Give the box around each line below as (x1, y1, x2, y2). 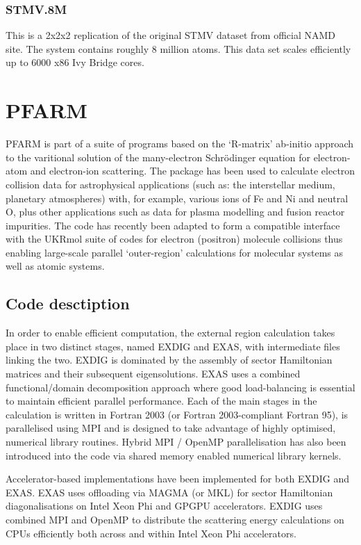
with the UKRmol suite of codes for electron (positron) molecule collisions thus (6, 231, 343, 246)
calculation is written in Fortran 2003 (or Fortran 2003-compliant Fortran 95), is (6, 407, 349, 421)
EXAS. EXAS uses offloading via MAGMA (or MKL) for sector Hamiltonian (6, 485, 333, 499)
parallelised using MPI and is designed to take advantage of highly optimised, (6, 421, 336, 435)
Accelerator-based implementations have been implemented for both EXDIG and (6, 471, 350, 486)
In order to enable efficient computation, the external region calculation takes (6, 325, 335, 340)
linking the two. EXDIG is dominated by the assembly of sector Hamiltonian (6, 352, 333, 367)
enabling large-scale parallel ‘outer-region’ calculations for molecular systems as (6, 245, 344, 259)
